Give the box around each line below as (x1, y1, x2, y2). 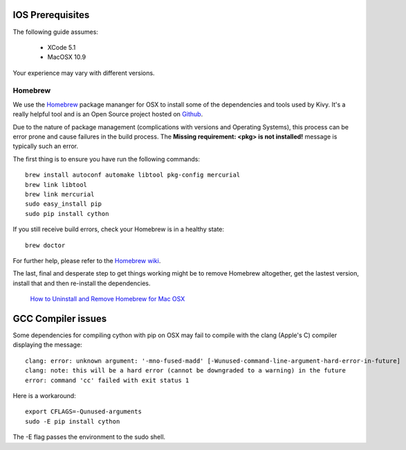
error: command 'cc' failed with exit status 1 (25, 376, 190, 384)
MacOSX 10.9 (47, 53, 86, 62)
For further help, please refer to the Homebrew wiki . (12, 256, 161, 264)
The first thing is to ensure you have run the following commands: (12, 154, 201, 163)
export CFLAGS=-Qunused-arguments (25, 408, 142, 415)
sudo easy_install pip (25, 200, 102, 208)
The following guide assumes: (12, 28, 98, 36)
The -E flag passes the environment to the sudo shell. (12, 433, 166, 441)
